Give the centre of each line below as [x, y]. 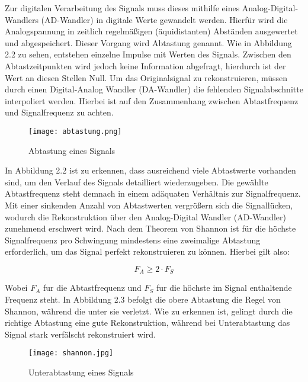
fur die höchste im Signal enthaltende [224, 288]
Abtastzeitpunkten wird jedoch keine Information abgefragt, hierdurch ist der [145, 65]
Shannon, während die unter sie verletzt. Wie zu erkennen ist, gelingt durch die [149, 311]
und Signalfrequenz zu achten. [59, 112]
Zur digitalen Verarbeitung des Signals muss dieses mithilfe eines [122, 8]
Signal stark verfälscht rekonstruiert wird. [80, 334]
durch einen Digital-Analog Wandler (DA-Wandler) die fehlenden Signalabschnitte [154, 89]
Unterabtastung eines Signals [81, 372]
